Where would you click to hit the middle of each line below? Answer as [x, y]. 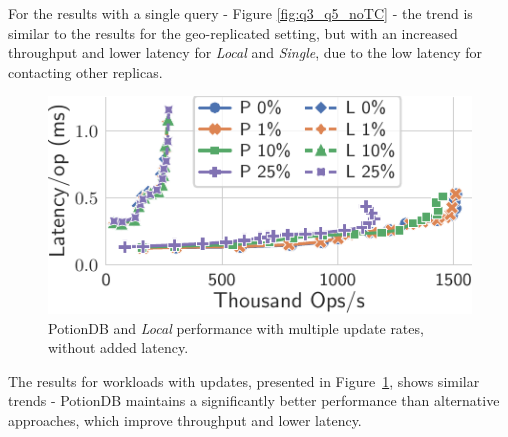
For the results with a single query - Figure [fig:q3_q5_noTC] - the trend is [240, 13]
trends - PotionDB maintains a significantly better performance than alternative [254, 400]
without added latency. [118, 347]
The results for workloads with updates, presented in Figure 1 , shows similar [244, 380]
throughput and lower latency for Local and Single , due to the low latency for [245, 52]
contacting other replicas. [85, 71]
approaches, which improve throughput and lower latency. [185, 420]
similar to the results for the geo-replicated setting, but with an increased [233, 32]
